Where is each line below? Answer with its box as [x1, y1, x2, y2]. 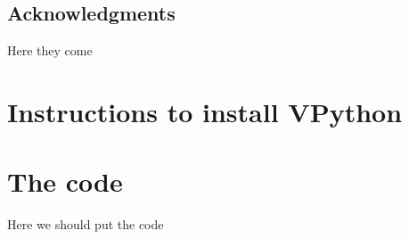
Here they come [7, 41, 93, 60]
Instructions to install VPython [7, 93, 403, 129]
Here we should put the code [7, 215, 164, 234]
